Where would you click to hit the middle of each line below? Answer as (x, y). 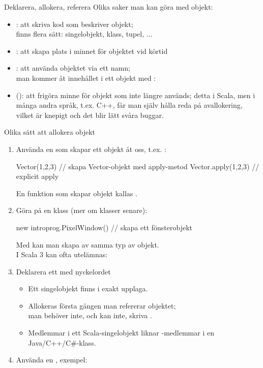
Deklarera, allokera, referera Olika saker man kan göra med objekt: (109, 7)
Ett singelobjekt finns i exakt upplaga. (88, 288)
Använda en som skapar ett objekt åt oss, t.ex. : (91, 149)
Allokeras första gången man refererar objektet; (102, 305)
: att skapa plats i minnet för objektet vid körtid (92, 51)
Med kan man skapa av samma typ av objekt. (87, 244)
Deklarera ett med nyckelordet (63, 271)
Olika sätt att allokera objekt (50, 132)
